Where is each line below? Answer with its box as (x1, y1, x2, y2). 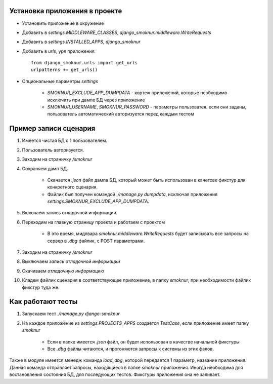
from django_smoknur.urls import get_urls (31, 60, 138, 66)
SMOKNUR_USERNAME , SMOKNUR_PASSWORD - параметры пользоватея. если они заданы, (47, 104, 247, 110)
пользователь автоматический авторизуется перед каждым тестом (47, 111, 195, 117)
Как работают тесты (9, 297, 78, 306)
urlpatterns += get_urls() (31, 67, 98, 73)
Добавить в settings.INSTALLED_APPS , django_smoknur (22, 39, 141, 45)
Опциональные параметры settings (22, 78, 99, 84)
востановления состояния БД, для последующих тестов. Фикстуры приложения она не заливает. (9, 371, 221, 377)
